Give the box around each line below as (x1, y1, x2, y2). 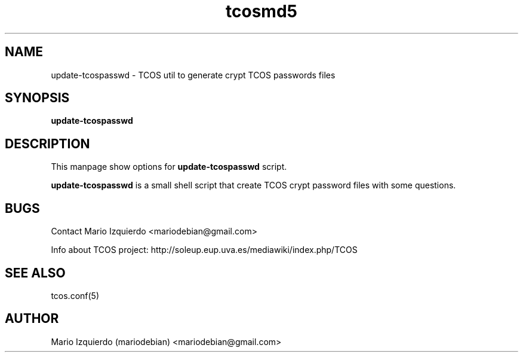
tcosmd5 (226, 1, 297, 22)
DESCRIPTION (5, 136, 90, 151)
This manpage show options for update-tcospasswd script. (51, 161, 287, 172)
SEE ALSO (5, 265, 66, 280)
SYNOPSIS (5, 90, 70, 106)
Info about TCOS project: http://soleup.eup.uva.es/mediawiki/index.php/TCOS (51, 245, 358, 255)
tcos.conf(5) (51, 290, 100, 301)
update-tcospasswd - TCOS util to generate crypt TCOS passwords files (51, 69, 336, 80)
